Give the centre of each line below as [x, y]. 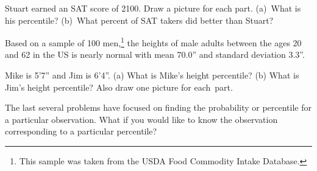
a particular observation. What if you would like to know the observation [141, 119]
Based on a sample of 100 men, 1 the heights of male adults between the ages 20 [153, 42]
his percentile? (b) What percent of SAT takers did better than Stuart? [139, 20]
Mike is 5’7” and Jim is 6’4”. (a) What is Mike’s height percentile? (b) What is [152, 75]
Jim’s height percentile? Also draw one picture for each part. [119, 87]
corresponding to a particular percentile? [81, 131]
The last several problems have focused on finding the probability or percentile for [158, 107]
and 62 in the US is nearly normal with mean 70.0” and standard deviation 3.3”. [155, 54]
